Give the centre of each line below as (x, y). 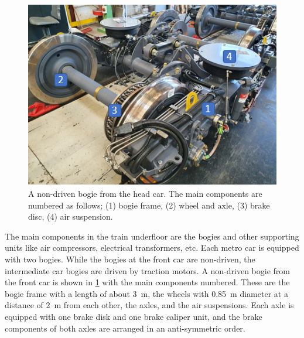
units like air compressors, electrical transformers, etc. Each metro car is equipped (152, 247)
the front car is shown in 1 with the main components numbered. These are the (147, 282)
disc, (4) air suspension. (71, 216)
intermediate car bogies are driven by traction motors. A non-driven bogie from (147, 270)
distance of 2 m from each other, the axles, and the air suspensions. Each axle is (149, 305)
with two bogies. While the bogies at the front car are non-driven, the (130, 259)
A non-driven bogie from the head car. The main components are (145, 194)
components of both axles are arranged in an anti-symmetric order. (125, 328)
